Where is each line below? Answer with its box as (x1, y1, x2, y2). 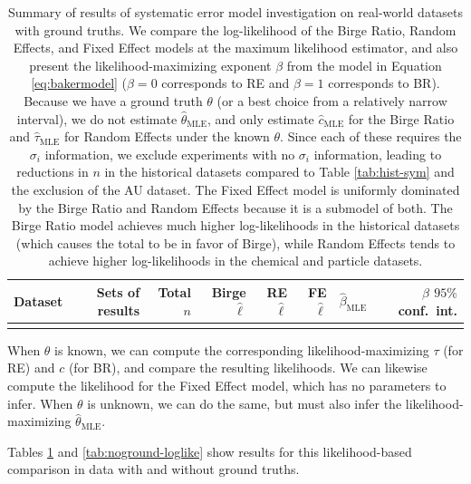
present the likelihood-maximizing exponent (29, 55, 272, 74)
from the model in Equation (286, 55, 442, 74)
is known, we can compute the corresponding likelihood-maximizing (54, 340, 429, 359)
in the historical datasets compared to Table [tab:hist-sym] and (104, 162, 455, 181)
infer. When (7, 393, 73, 412)
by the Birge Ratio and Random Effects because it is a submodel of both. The (18, 198, 453, 217)
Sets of (96, 282, 140, 301)
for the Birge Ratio (348, 109, 455, 128)
